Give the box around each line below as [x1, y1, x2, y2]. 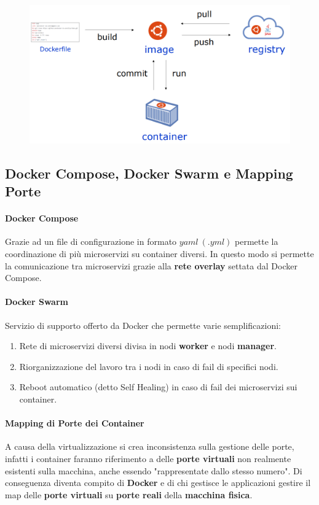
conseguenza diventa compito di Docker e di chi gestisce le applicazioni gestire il [5, 476, 311, 489]
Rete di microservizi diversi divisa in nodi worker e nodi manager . [19, 339, 277, 352]
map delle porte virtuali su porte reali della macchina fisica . [5, 488, 253, 501]
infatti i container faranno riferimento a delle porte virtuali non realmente [5, 452, 291, 465]
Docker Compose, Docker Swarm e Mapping [5, 163, 293, 182]
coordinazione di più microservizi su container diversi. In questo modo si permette [5, 247, 314, 260]
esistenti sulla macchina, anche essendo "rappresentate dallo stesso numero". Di [5, 464, 302, 477]
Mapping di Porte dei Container [5, 417, 144, 430]
